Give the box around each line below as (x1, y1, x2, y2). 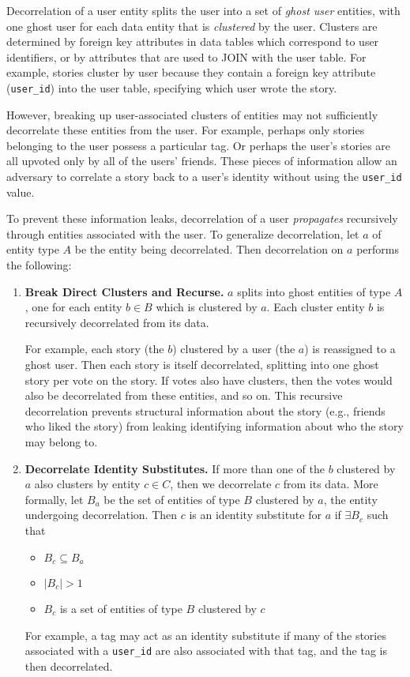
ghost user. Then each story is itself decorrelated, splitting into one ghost (24, 356, 379, 372)
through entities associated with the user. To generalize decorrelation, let (6, 225, 359, 242)
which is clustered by (156, 299, 258, 315)
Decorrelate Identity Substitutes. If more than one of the (24, 460, 325, 476)
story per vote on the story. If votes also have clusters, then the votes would (24, 371, 393, 388)
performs (356, 241, 399, 258)
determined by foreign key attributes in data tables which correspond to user (6, 33, 379, 50)
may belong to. (24, 433, 98, 449)
